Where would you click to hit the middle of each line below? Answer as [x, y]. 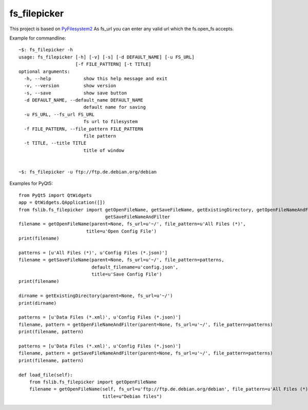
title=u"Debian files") [132, 396]
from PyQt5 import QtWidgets [55, 195]
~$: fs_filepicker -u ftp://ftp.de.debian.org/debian [88, 172]
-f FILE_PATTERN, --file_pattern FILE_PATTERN [83, 129]
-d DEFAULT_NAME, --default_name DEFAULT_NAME [83, 100]
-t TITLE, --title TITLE [55, 143]
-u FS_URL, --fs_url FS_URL [59, 114]
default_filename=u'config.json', [135, 267]
